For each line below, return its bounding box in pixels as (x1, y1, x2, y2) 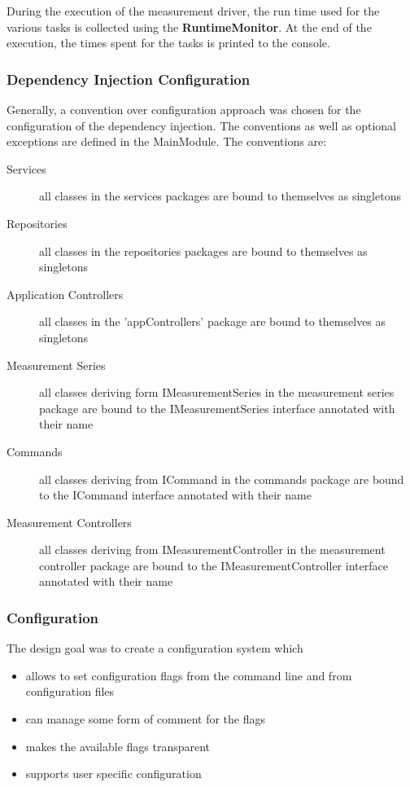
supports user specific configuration (25, 765, 202, 782)
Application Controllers (7, 285, 124, 302)
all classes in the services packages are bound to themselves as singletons (39, 187, 401, 204)
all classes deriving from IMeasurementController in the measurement (39, 541, 386, 558)
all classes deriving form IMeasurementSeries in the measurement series (39, 384, 395, 401)
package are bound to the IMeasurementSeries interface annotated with (39, 399, 395, 416)
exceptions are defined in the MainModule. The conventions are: (7, 133, 327, 150)
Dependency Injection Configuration (7, 68, 251, 89)
